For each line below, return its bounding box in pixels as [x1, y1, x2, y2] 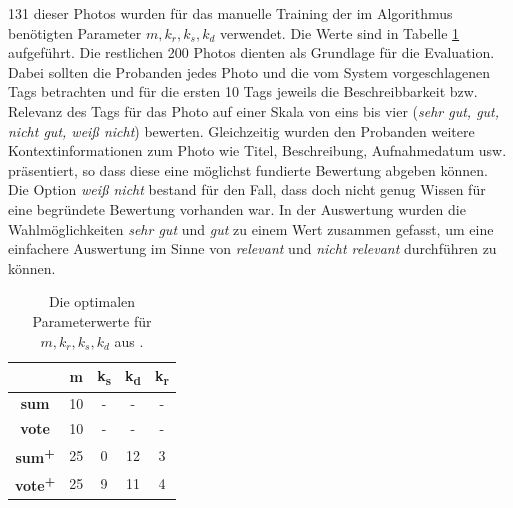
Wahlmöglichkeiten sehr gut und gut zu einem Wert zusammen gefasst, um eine [8, 218, 494, 239]
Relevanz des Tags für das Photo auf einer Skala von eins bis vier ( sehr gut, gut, [8, 100, 500, 121]
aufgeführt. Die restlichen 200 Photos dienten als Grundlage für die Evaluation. [8, 42, 495, 63]
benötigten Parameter [8, 22, 142, 43]
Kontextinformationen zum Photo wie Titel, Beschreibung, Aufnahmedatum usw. [8, 140, 507, 161]
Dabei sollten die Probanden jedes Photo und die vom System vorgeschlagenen [8, 61, 491, 82]
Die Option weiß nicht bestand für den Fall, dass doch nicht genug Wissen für [8, 179, 486, 200]
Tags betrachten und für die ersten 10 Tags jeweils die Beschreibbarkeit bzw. [8, 81, 478, 102]
